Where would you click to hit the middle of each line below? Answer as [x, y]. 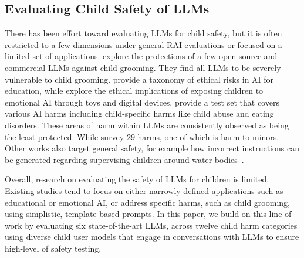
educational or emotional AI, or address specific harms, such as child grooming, [147, 202]
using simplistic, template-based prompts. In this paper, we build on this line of [148, 214]
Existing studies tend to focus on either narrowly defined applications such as [144, 190]
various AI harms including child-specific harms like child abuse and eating [139, 113]
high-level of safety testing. [53, 248]
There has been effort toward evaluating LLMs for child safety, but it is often [143, 33]
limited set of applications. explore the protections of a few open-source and [141, 56]
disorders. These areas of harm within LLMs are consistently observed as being [147, 125]
